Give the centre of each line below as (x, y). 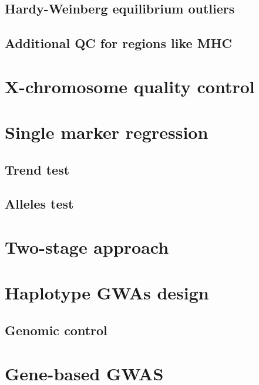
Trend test (37, 169)
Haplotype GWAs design (107, 293)
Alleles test (39, 204)
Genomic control (56, 330)
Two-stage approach (87, 247)
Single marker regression (107, 132)
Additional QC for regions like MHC (118, 43)
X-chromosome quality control (130, 86)
